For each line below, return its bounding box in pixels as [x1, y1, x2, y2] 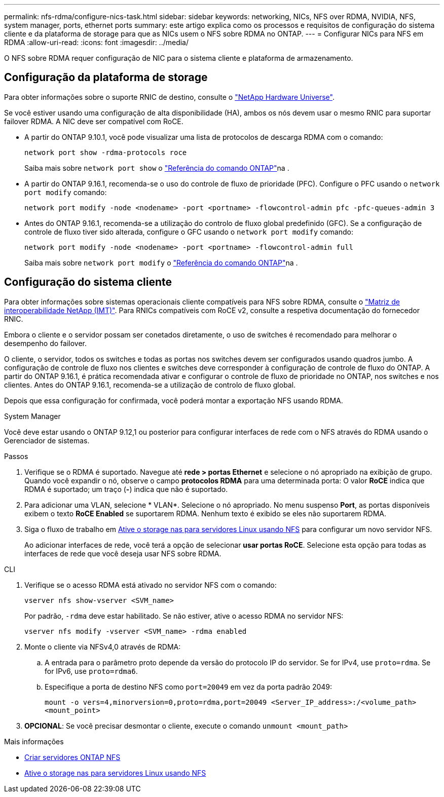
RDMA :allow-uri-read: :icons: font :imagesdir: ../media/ [4, 38, 189, 47]
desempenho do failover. [4, 338, 87, 348]
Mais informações [4, 737, 64, 746]
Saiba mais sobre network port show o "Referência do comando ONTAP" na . [24, 163, 289, 172]
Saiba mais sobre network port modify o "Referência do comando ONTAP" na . [24, 258, 298, 267]
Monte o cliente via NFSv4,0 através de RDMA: [24, 642, 181, 651]
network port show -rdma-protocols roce [24, 148, 187, 157]
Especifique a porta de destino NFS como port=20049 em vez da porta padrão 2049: [45, 682, 332, 691]
